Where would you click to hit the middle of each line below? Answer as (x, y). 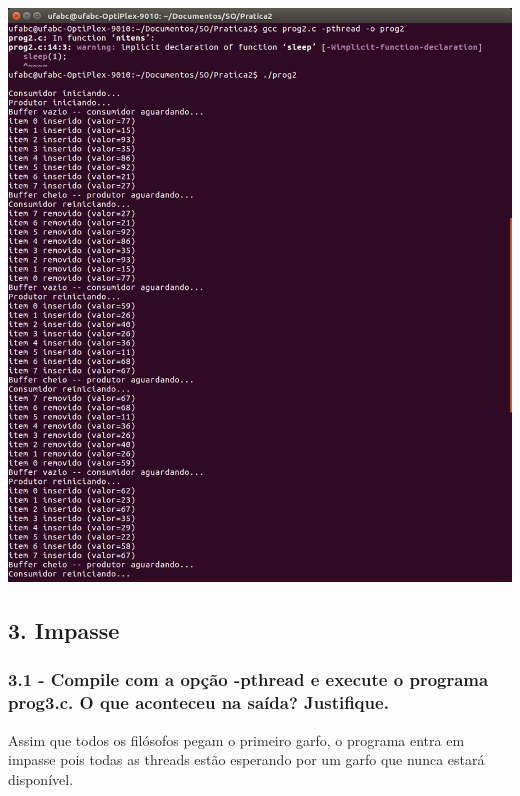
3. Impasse (64, 630)
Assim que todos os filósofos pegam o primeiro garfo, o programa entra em (236, 739)
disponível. (41, 778)
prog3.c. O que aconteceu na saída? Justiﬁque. (198, 702)
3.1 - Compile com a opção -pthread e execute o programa (248, 679)
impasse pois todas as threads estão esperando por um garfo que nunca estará (246, 759)
